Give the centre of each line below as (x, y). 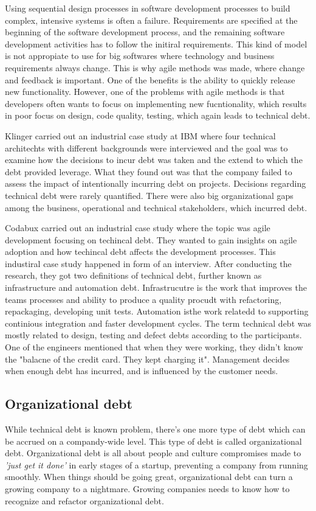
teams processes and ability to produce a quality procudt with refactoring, (143, 299)
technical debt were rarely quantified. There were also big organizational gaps (149, 195)
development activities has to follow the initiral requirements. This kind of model (156, 43)
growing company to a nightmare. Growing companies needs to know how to (147, 488)
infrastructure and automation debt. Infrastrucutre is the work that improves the (156, 287)
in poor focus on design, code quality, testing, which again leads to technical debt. (158, 115)
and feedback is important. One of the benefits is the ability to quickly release (150, 79)
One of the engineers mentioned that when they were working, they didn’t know (154, 347)
